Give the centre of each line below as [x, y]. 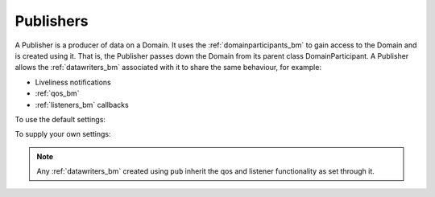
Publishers [52, 21]
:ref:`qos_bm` [57, 93]
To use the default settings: [60, 119]
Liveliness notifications [73, 82]
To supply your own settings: [63, 134]
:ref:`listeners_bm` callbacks [82, 105]
